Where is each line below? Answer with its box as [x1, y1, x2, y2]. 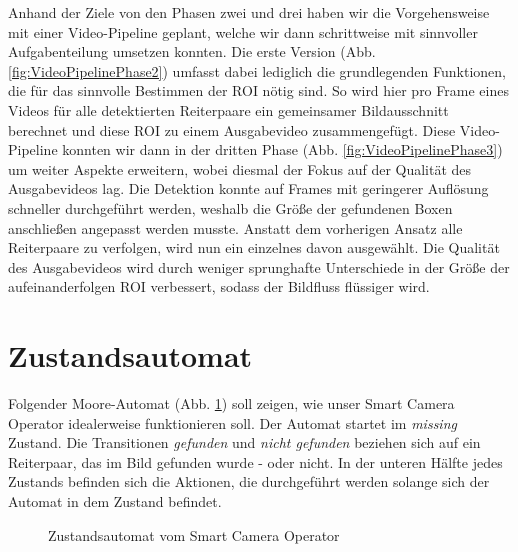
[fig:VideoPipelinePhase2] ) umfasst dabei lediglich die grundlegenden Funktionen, [8, 60, 506, 81]
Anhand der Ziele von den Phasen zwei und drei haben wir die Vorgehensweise [8, 2, 490, 22]
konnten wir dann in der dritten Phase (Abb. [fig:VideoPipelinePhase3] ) [62, 139, 503, 160]
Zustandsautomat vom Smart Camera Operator [48, 524, 340, 545]
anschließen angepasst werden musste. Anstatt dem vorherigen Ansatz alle [8, 217, 463, 238]
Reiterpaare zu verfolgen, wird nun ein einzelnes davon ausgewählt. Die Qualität [8, 237, 500, 258]
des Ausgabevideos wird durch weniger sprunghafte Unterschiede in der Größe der [8, 256, 510, 277]
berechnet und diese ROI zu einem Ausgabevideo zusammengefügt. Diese [8, 119, 456, 140]
